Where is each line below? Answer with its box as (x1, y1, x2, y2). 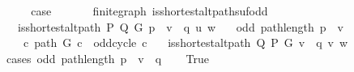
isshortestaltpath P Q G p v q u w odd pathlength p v (17, 18, 343, 35)
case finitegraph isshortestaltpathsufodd (31, 2, 268, 19)
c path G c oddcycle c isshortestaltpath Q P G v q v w (23, 34, 348, 51)
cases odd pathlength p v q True (6, 49, 209, 66)
